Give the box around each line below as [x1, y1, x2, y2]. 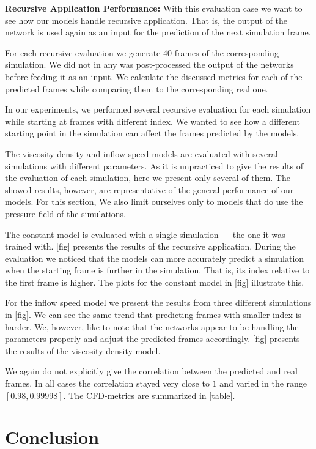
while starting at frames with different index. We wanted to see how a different [5, 114, 300, 127]
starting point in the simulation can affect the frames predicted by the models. [5, 127, 299, 139]
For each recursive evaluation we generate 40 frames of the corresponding [5, 46, 279, 59]
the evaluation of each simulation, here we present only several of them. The [5, 171, 290, 184]
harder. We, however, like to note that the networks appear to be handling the [5, 320, 299, 333]
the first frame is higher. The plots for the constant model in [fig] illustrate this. [5, 275, 304, 288]
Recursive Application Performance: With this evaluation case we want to [5, 2, 303, 14]
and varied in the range [219, 377, 307, 390]
